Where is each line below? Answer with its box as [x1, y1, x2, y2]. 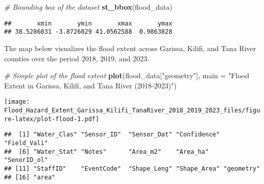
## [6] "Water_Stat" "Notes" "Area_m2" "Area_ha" [4, 148, 209, 155]
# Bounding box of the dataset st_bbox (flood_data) [4, 2, 173, 12]
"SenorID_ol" [4, 156, 48, 164]
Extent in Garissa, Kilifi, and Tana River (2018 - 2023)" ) [4, 80, 177, 90]
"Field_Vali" [4, 139, 48, 147]
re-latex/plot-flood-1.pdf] [4, 115, 100, 123]
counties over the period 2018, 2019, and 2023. [4, 53, 150, 63]
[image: [4, 98, 30, 106]
